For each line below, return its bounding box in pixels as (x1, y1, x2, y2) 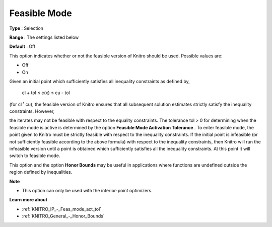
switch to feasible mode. (9, 153, 60, 159)
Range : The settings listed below (9, 34, 79, 40)
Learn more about (9, 197, 48, 203)
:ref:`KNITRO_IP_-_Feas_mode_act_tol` (22, 206, 102, 212)
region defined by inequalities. (9, 169, 73, 175)
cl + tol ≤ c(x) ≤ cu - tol (22, 90, 70, 96)
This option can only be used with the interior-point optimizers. (22, 187, 153, 193)
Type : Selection (9, 25, 44, 31)
